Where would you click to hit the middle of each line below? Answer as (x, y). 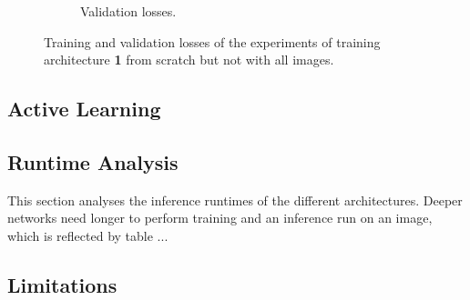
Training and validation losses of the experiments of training (212, 41)
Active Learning (84, 109)
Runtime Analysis (93, 161)
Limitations (62, 284)
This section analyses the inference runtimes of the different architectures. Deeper (235, 200)
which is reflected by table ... (88, 235)
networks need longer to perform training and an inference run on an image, (220, 218)
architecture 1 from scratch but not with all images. (189, 60)
